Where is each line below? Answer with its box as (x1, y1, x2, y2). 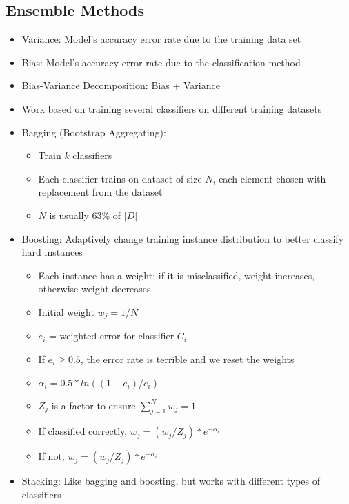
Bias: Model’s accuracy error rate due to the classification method (21, 55, 301, 69)
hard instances (21, 245, 83, 259)
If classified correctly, (38, 424, 128, 438)
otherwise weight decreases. (38, 281, 154, 296)
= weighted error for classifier (48, 328, 174, 343)
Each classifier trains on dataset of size (38, 171, 202, 185)
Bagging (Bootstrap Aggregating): (21, 124, 166, 139)
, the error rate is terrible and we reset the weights (80, 351, 295, 366)
